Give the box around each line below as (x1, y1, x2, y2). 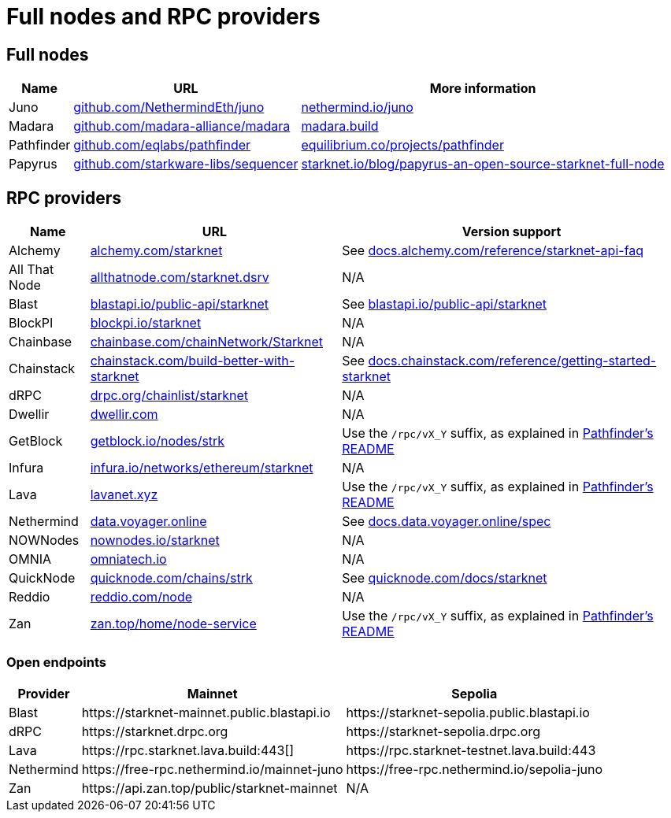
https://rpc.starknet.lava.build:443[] (81, 742, 295, 758)
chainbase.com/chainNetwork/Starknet (90, 334, 323, 350)
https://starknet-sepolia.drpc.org (346, 723, 540, 739)
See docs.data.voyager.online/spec (342, 513, 551, 530)
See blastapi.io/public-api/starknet (342, 296, 547, 313)
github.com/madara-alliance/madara (73, 118, 291, 135)
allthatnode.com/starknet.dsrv (90, 269, 269, 286)
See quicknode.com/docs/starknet (342, 570, 547, 587)
